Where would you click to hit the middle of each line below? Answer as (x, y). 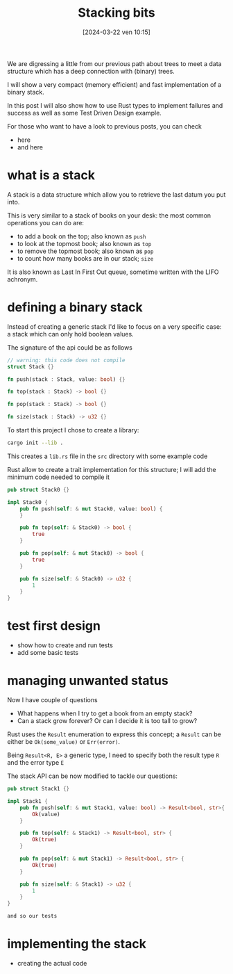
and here (30, 147)
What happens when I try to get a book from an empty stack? (105, 713)
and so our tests (32, 916)
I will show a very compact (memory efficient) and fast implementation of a (114, 84)
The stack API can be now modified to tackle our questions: (93, 776)
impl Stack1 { (28, 801)
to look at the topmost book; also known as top (84, 243)
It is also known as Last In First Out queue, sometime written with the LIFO (113, 272)
